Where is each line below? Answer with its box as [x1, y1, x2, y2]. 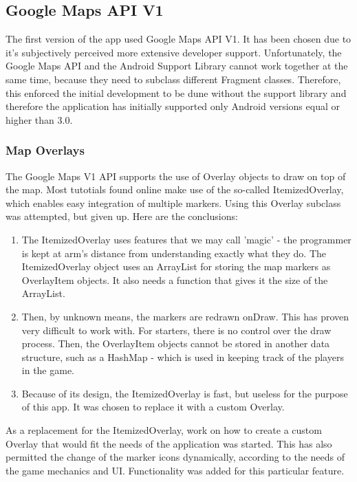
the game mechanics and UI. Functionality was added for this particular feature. [6, 463, 345, 477]
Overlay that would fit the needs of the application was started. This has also [6, 436, 332, 450]
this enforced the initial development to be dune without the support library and [6, 85, 347, 100]
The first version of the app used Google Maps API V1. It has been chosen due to [6, 32, 351, 46]
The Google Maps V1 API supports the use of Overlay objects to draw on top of [6, 168, 346, 183]
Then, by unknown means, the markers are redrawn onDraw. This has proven [21, 309, 349, 323]
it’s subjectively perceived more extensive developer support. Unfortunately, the [6, 45, 342, 59]
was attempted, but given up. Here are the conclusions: [6, 209, 238, 223]
